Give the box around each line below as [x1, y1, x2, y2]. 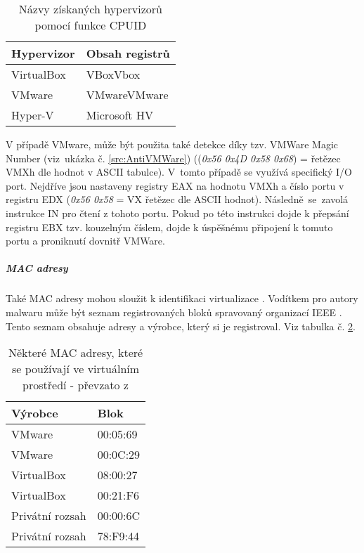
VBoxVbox [86, 66, 141, 82]
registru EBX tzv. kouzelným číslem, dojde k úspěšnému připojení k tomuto [6, 219, 333, 234]
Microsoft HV [86, 107, 153, 123]
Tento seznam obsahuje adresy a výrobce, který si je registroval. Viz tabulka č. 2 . [6, 318, 356, 333]
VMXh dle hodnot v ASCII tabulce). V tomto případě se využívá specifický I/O [6, 164, 352, 179]
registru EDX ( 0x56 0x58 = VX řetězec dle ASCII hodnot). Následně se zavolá [6, 192, 349, 207]
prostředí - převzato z [22, 377, 129, 393]
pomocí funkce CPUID [34, 17, 147, 33]
